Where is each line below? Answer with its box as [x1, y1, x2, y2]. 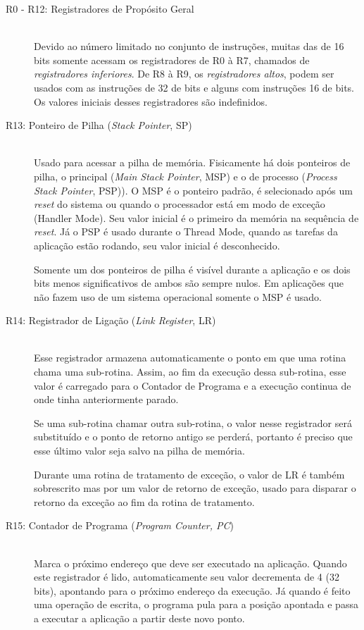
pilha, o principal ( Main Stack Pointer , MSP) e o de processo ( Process [34, 168, 337, 183]
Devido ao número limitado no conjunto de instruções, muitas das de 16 [34, 39, 344, 54]
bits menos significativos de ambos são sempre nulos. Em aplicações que [34, 276, 344, 290]
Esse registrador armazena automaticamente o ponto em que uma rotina [34, 350, 346, 365]
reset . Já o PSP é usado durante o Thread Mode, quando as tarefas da [34, 224, 338, 239]
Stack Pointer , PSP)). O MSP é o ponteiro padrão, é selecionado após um [34, 183, 353, 197]
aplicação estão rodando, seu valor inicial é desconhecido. [34, 237, 280, 252]
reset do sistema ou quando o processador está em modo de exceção [34, 197, 325, 211]
